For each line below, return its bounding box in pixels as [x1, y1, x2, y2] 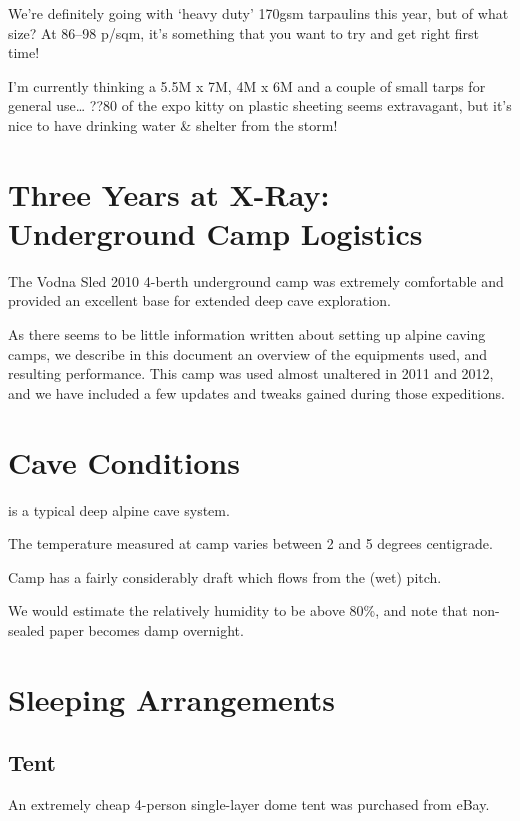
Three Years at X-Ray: [8, 173, 330, 214]
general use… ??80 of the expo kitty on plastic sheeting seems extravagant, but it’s [8, 95, 512, 116]
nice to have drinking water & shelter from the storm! [8, 114, 338, 135]
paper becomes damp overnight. [49, 619, 244, 640]
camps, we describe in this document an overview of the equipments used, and [8, 343, 488, 364]
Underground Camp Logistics [8, 212, 423, 253]
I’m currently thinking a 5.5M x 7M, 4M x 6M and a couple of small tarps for [8, 75, 486, 96]
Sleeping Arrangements [8, 678, 335, 719]
